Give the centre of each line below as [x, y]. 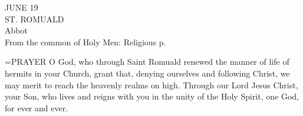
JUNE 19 [22, 7]
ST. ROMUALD [34, 19]
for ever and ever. [37, 107]
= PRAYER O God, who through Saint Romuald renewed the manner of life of [147, 62]
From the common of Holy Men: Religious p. [85, 42]
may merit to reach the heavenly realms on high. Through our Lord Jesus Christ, [151, 84]
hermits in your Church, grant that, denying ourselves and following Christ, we [147, 73]
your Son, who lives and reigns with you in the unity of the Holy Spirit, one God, [152, 96]
